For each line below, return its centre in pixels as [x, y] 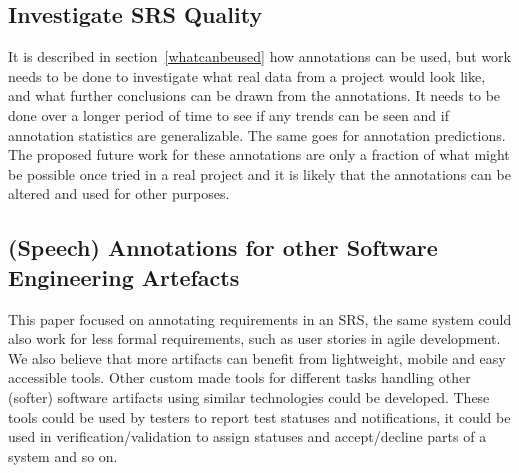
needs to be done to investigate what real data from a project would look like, [247, 75]
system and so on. [63, 455]
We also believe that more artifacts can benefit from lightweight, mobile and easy [257, 357]
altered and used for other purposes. [119, 193]
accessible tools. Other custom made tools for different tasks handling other [239, 377]
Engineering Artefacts [124, 276]
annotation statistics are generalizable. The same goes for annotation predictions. [257, 134]
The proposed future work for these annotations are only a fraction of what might [259, 154]
